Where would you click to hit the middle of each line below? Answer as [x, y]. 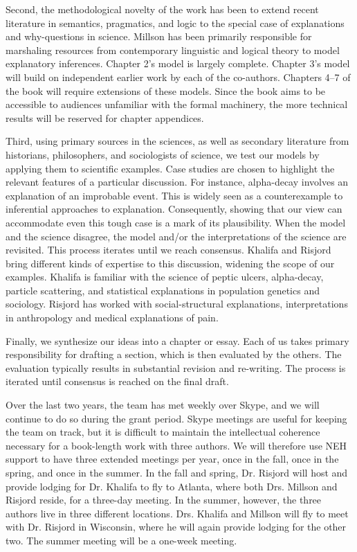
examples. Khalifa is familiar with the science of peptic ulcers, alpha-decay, [165, 277]
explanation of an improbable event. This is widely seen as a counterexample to [174, 195]
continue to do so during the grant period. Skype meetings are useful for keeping [176, 418]
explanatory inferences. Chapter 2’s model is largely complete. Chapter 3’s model [178, 63]
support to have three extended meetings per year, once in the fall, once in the [172, 459]
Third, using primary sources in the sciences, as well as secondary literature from [177, 141]
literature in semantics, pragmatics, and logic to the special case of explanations [175, 23]
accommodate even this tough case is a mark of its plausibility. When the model [176, 222]
